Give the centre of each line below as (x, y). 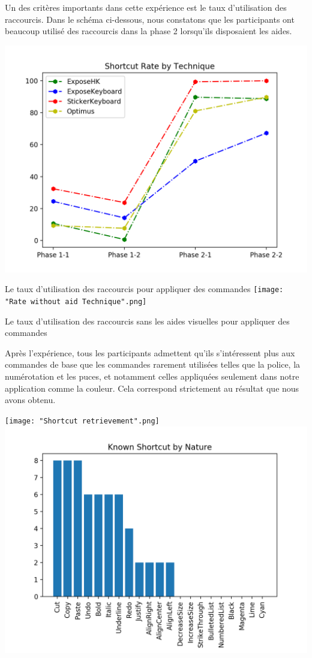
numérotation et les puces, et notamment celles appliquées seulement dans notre (152, 376)
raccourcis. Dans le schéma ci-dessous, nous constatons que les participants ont (150, 19)
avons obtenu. (30, 400)
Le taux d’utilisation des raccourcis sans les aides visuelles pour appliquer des (147, 321)
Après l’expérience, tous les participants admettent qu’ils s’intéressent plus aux (150, 352)
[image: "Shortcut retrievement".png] (82, 421)
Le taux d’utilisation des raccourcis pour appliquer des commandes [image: (144, 289)
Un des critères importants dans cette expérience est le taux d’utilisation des (146, 7)
